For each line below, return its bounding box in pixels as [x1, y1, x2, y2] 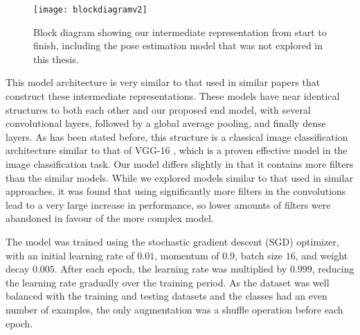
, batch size [235, 248, 282, 262]
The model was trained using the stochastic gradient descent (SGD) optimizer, [6, 234, 339, 248]
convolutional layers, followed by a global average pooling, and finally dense [6, 116, 326, 130]
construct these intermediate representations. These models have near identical [6, 89, 340, 103]
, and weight [295, 248, 348, 262]
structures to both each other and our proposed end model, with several [6, 102, 311, 117]
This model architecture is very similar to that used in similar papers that [6, 75, 321, 89]
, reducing [312, 261, 354, 276]
